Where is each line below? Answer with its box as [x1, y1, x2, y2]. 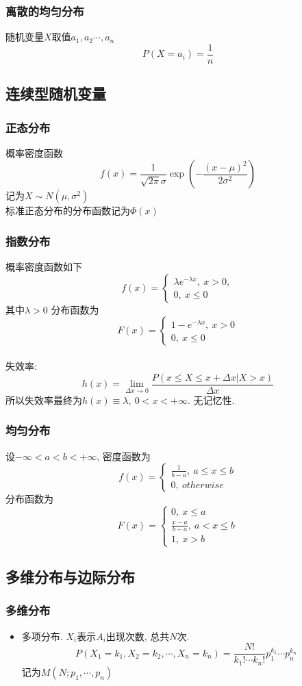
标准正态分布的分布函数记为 [5, 203, 130, 218]
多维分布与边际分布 [5, 566, 135, 587]
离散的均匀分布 [5, 2, 84, 19]
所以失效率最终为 [5, 392, 82, 407]
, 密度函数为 [97, 448, 151, 463]
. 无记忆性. [187, 392, 235, 407]
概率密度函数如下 [5, 259, 82, 274]
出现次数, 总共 [105, 628, 170, 643]
